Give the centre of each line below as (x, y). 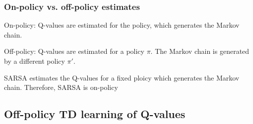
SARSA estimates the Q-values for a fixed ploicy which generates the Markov (122, 77)
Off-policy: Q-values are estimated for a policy (74, 51)
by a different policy (34, 61)
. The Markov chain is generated (200, 51)
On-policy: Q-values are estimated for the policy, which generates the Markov (122, 25)
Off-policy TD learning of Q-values (95, 114)
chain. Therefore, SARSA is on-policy (61, 87)
